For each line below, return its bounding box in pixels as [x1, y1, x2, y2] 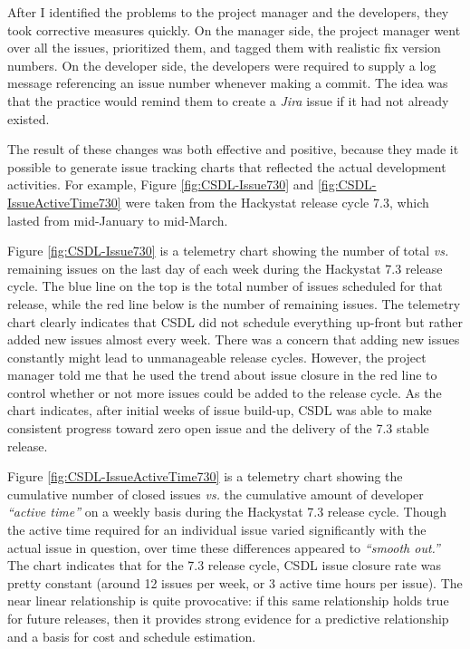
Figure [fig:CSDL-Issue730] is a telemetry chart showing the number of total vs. [7, 241, 449, 260]
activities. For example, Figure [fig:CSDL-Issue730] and [7, 175, 314, 194]
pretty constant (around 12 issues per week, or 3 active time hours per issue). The [7, 573, 463, 592]
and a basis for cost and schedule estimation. [7, 626, 256, 645]
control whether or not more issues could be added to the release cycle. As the [7, 383, 442, 402]
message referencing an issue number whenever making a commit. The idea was [7, 73, 448, 92]
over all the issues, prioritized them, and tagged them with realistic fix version [7, 38, 441, 57]
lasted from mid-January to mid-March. [7, 210, 228, 229]
